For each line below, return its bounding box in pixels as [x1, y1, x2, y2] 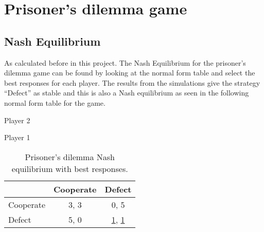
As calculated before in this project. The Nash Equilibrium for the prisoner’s [4, 57, 246, 68]
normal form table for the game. [4, 97, 105, 108]
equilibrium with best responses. [11, 162, 128, 175]
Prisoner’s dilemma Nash [25, 150, 115, 163]
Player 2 [4, 114, 30, 125]
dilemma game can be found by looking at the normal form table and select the [4, 67, 255, 78]
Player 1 [4, 132, 30, 143]
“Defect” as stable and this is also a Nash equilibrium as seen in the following [4, 87, 249, 98]
